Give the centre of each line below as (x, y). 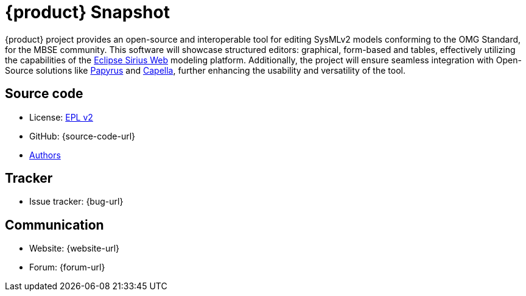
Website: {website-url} (75, 248)
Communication (54, 225)
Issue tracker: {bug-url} (76, 202)
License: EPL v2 (61, 117)
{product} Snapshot (87, 12)
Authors (45, 155)
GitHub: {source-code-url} (82, 136)
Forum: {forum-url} (67, 267)
